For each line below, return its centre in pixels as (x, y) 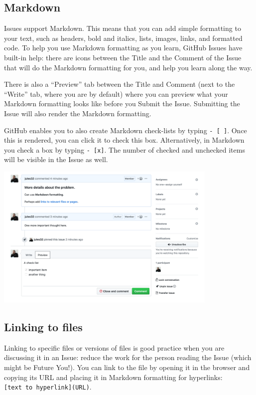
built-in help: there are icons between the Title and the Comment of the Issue (123, 57)
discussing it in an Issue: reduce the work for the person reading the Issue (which (128, 357)
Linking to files (43, 327)
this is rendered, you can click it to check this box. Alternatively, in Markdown (124, 140)
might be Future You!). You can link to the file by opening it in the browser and (127, 367)
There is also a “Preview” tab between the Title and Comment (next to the (120, 84)
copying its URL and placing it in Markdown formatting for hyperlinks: (113, 377)
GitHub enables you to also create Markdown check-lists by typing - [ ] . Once (126, 130)
